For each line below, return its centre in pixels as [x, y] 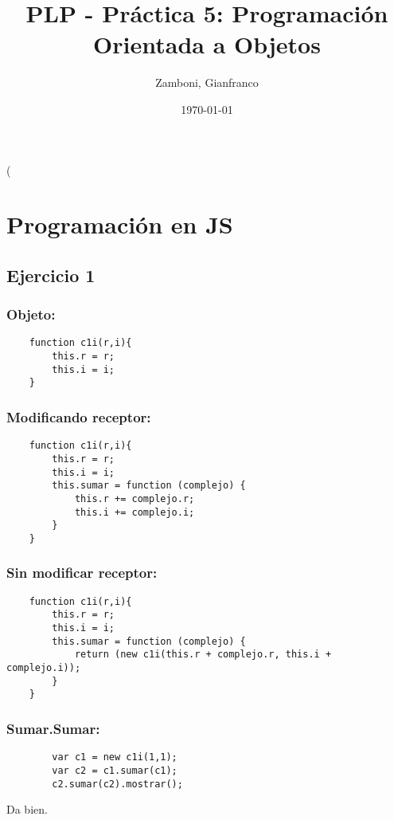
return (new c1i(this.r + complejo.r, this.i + [203, 655]
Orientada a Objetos [207, 44]
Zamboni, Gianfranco [207, 82]
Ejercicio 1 [51, 275]
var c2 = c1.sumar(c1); [115, 770]
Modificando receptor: [79, 417]
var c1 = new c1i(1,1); [115, 757]
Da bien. [27, 809]
